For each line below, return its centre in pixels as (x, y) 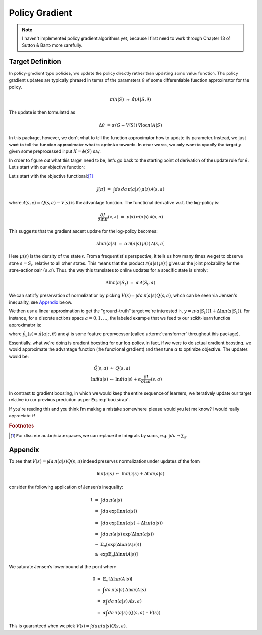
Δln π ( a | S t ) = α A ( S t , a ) (130, 283)
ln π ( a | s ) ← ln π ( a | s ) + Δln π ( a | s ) (130, 474)
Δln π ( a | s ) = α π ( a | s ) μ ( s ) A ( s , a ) (131, 244)
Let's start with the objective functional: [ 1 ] (51, 176)
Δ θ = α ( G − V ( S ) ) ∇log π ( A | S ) (130, 125)
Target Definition (35, 62)
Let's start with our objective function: (47, 167)
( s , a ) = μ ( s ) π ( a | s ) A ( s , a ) (135, 217)
